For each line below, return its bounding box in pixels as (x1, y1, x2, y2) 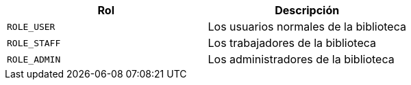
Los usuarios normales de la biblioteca (208, 20, 406, 33)
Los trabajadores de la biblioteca (208, 36, 377, 50)
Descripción (275, 3, 340, 17)
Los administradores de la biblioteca (208, 52, 395, 66)
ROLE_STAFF (7, 37, 61, 48)
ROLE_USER (7, 21, 55, 32)
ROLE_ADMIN (7, 54, 61, 65)
